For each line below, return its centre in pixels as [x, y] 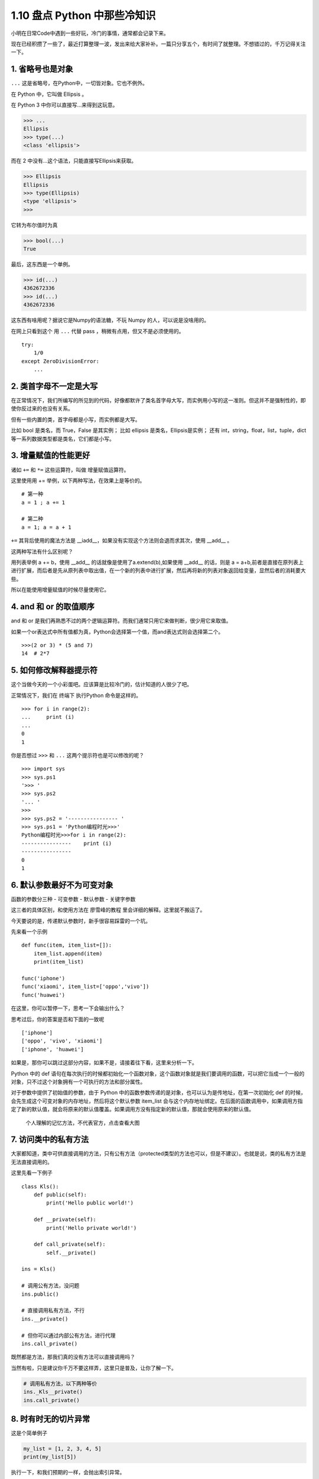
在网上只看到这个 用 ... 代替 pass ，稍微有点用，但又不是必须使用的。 [97, 331]
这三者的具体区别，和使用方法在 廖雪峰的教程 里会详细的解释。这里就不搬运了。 [108, 910]
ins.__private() [45, 1319]
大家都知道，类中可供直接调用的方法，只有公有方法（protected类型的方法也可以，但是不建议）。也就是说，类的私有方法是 [159, 1154]
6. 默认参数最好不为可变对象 [62, 885]
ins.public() [40, 1294]
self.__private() [71, 1252]
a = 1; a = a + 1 [46, 527]
